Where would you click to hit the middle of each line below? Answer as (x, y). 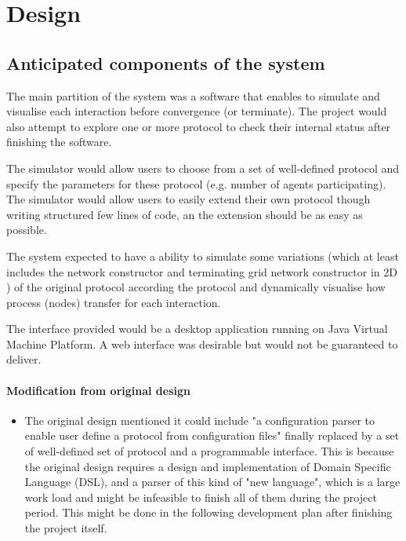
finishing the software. (59, 142)
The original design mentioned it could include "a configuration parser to (199, 420)
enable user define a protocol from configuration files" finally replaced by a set (212, 435)
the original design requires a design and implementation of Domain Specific (208, 466)
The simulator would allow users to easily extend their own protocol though (188, 199)
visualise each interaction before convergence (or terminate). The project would (197, 111)
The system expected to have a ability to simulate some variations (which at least (203, 256)
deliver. (24, 359)
